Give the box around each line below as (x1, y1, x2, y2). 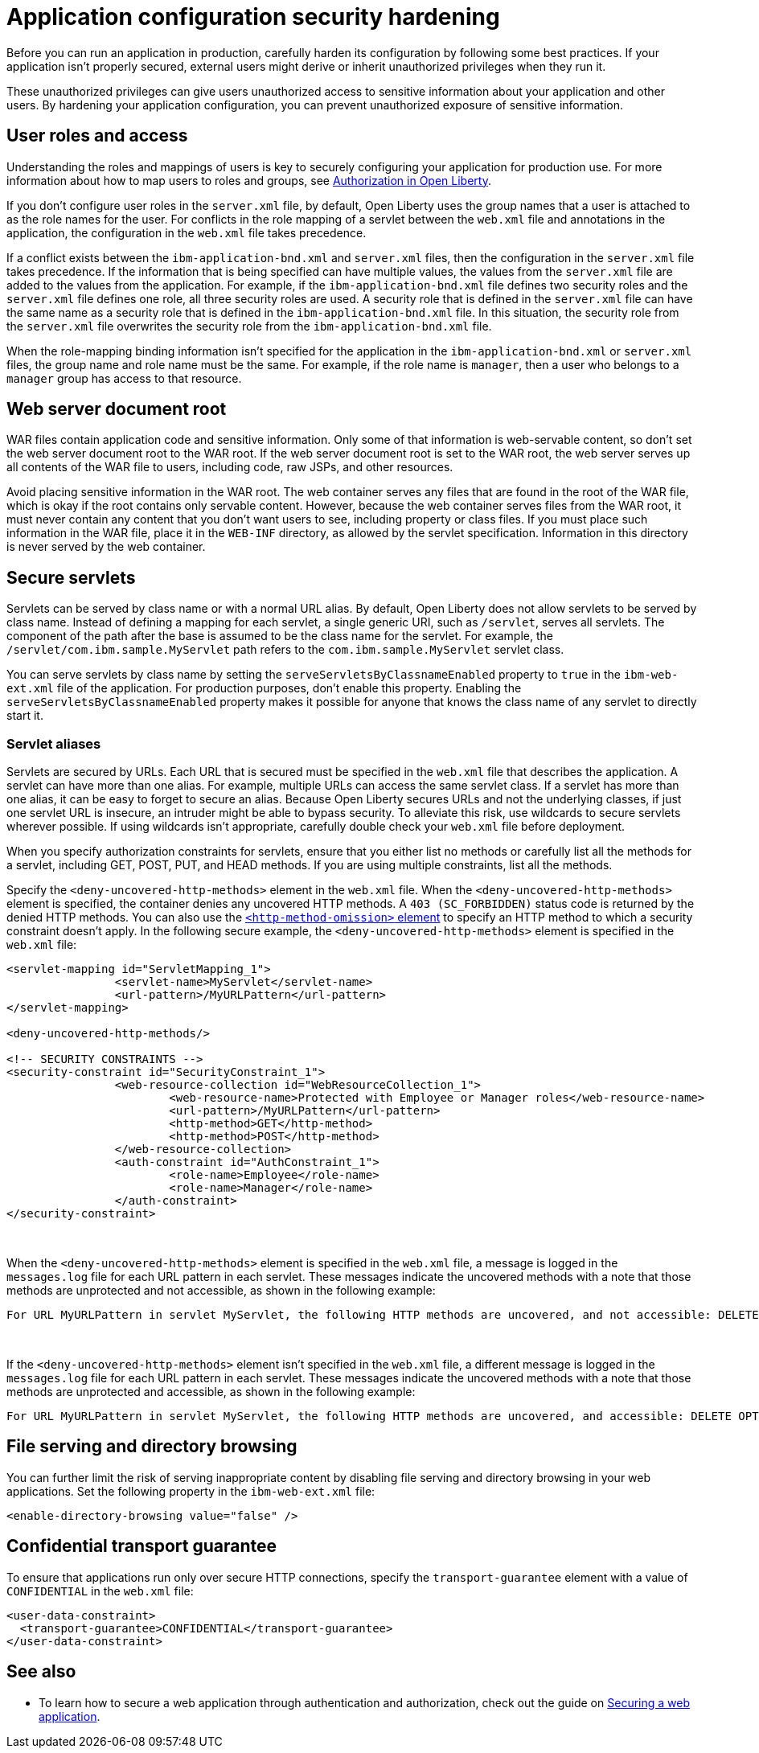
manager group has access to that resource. (6, 371, 242, 385)
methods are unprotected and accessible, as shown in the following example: (6, 1385, 416, 1399)
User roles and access (6, 125, 188, 146)
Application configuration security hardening (6, 3, 500, 31)
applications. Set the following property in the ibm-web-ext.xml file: (6, 1484, 375, 1498)
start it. (6, 708, 43, 723)
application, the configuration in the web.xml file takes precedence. (6, 225, 367, 240)
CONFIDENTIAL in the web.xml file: (6, 1583, 194, 1598)
